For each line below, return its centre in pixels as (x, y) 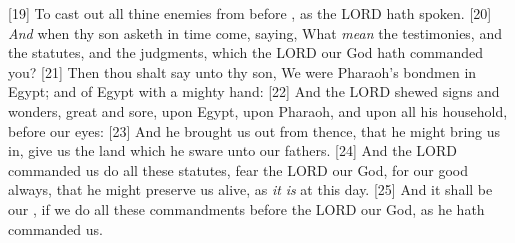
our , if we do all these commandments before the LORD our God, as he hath (246, 208)
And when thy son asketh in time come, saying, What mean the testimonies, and (255, 32)
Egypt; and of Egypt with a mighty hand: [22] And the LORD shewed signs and (254, 91)
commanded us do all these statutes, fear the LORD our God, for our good (238, 169)
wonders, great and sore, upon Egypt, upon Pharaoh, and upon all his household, (258, 110)
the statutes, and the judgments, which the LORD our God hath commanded (246, 52)
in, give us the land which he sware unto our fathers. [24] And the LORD (232, 150)
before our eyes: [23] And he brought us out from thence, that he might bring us (254, 130)
